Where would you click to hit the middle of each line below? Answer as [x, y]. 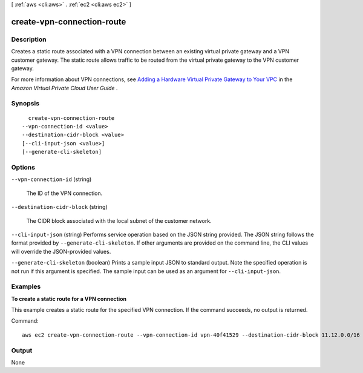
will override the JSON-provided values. [61, 251]
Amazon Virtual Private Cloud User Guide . [64, 88]
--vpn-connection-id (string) [51, 179]
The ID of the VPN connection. [64, 193]
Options [23, 167]
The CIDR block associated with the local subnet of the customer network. [119, 220]
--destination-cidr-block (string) [60, 207]
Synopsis [25, 104]
